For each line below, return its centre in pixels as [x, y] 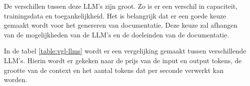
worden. [16, 79]
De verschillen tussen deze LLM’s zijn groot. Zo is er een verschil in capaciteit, [121, 6]
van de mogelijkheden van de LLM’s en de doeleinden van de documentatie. [117, 34]
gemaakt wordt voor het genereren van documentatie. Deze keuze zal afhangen [121, 25]
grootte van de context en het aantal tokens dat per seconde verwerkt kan [114, 70]
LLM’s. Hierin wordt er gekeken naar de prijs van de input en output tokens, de [123, 60]
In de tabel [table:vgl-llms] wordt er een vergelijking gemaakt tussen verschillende [125, 51]
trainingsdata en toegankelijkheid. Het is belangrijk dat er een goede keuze [115, 15]
